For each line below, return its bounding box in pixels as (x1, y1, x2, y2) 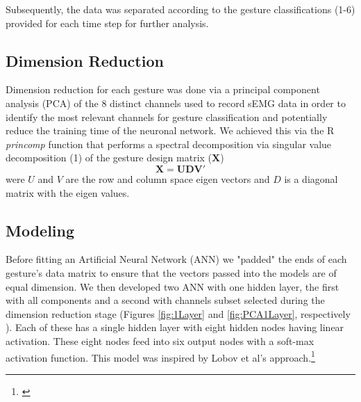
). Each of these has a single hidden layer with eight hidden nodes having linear (6, 320, 344, 335)
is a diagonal (284, 171, 338, 186)
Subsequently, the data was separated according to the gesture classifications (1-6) (6, 2, 355, 16)
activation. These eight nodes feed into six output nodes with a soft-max (6, 333, 314, 348)
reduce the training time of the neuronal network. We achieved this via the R (6, 123, 335, 138)
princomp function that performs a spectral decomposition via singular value (6, 136, 332, 151)
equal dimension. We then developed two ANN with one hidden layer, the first (6, 279, 339, 294)
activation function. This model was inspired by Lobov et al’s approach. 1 (6, 348, 315, 364)
